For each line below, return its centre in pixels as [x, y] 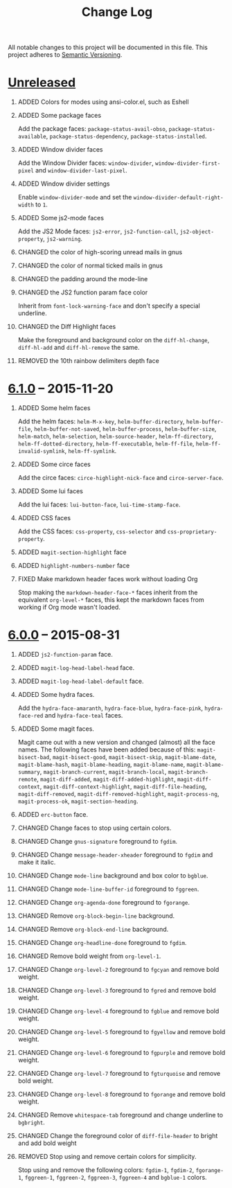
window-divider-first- [188, 163]
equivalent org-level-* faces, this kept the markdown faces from [111, 600]
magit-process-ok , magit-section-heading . [78, 801]
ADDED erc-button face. [53, 814]
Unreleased [42, 83]
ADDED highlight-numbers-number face [74, 566]
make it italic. [37, 862]
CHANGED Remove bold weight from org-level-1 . [89, 956]
